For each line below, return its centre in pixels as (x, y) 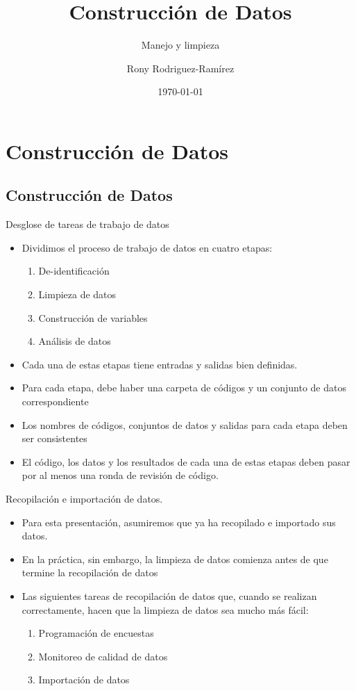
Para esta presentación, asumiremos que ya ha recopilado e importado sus (179, 522)
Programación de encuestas (96, 633)
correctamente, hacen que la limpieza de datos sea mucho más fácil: (165, 609)
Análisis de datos (75, 341)
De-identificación (74, 271)
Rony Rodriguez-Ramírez (180, 68)
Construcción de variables (93, 317)
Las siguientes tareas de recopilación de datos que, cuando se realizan (169, 595)
